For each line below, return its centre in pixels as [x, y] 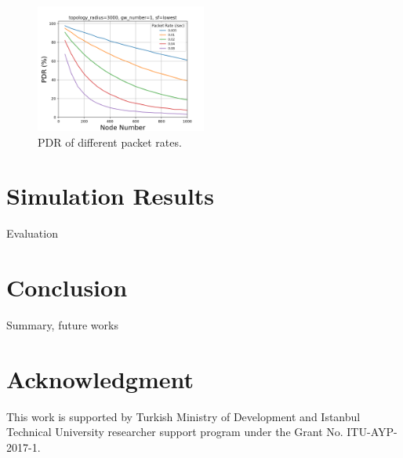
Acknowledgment [100, 378]
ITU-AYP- [372, 432]
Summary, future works [62, 325]
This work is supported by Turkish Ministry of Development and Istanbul [183, 416]
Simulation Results [111, 196]
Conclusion [67, 287]
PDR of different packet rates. [110, 142]
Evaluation [32, 233]
